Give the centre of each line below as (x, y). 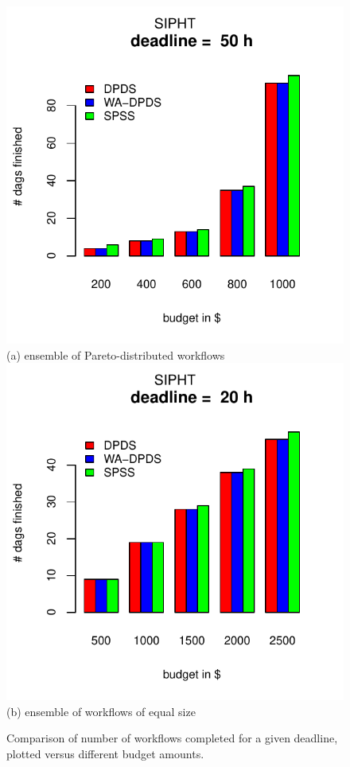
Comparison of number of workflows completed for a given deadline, (172, 738)
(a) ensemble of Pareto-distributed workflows (116, 354)
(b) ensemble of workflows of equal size (101, 711)
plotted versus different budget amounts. (105, 753)
